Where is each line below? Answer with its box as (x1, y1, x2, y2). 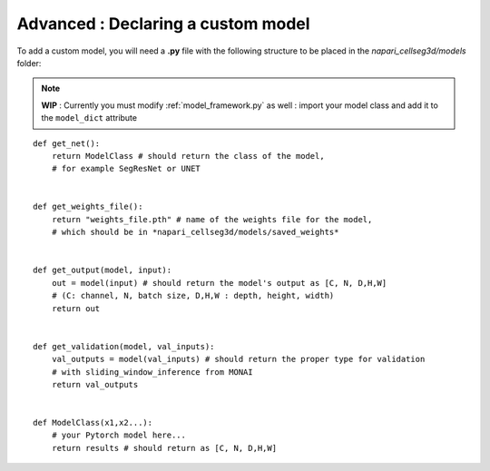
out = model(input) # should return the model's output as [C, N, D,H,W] (51, 278, 387, 288)
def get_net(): (33, 138, 101, 149)
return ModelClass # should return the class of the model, (51, 151, 326, 161)
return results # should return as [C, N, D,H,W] (51, 443, 277, 453)
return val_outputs (51, 379, 139, 389)
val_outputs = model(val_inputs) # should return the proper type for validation (51, 354, 426, 365)
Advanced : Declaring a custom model (16, 14, 310, 34)
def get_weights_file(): (33, 201, 143, 212)
